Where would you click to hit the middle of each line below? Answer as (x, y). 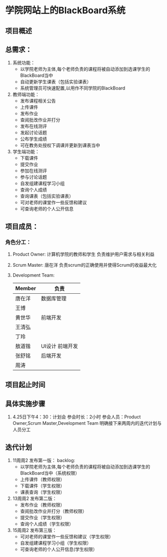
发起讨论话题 (33, 133)
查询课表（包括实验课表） (47, 196)
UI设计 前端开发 (59, 346)
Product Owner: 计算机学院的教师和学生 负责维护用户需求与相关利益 (83, 254)
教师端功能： (26, 95)
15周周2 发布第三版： (35, 530)
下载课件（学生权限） (42, 486)
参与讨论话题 (33, 177)
